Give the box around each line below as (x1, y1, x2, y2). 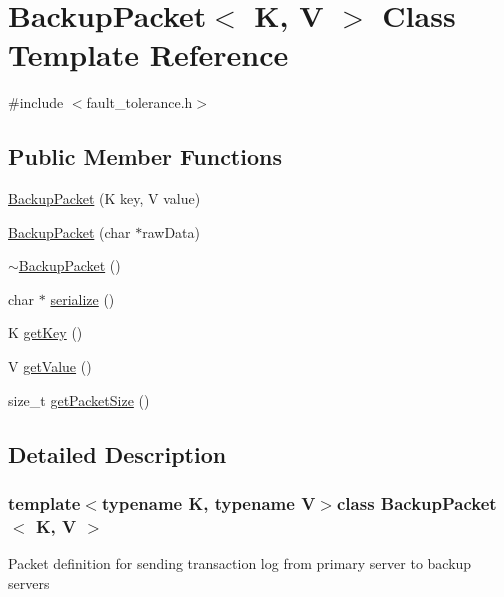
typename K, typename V (101, 490, 316, 515)
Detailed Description (8, 438, 227, 469)
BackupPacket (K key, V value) (8, 188, 201, 209)
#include (8, 92, 64, 113)
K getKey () (8, 322, 83, 343)
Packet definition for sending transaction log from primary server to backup (8, 553, 472, 574)
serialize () (50, 288, 115, 309)
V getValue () (8, 356, 92, 377)
